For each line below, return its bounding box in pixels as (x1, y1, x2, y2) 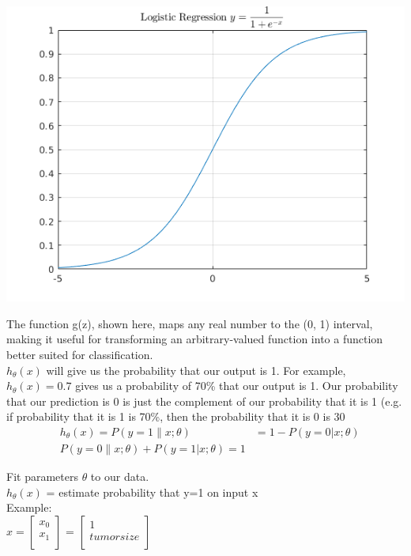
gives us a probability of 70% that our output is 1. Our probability (75, 377, 398, 394)
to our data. (90, 467, 149, 484)
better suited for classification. (6, 346, 153, 362)
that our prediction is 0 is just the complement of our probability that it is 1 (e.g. (6, 392, 402, 409)
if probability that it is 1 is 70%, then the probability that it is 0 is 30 (6, 408, 345, 425)
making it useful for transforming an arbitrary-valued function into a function (6, 331, 383, 347)
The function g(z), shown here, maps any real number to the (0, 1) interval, (6, 315, 373, 331)
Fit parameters (6, 467, 78, 484)
